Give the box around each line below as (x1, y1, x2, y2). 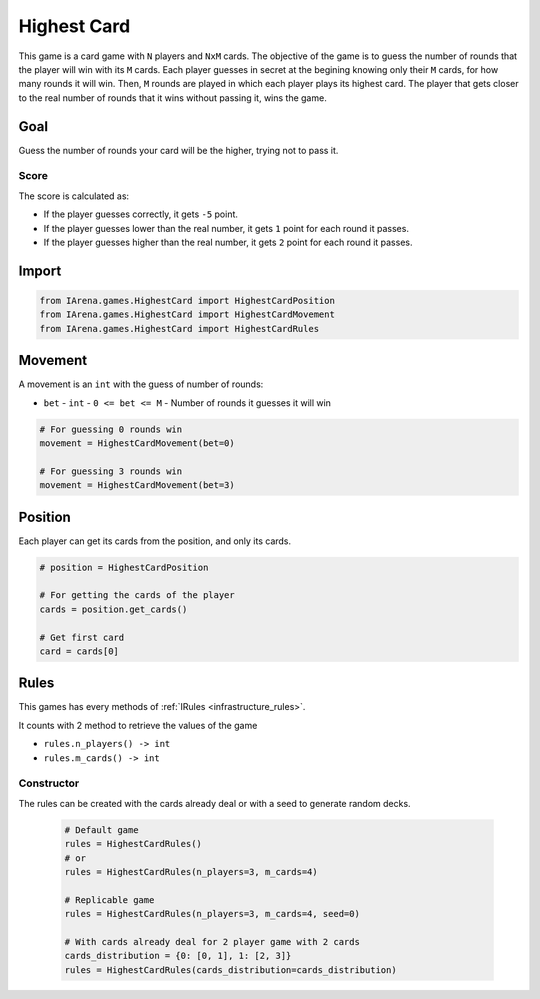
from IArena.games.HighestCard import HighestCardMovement (39, 309, 335, 320)
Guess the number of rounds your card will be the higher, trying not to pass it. (18, 144, 339, 156)
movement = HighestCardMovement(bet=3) (39, 480, 235, 491)
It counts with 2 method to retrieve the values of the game (18, 719, 258, 731)
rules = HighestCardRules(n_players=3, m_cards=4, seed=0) (64, 908, 360, 920)
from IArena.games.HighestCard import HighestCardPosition (39, 295, 335, 306)
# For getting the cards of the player (39, 590, 235, 601)
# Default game (64, 824, 139, 835)
